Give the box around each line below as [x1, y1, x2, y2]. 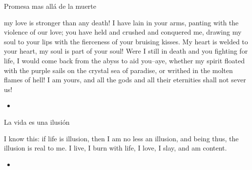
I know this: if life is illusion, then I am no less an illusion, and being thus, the [4, 133, 239, 143]
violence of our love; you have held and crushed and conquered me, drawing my [4, 27, 242, 37]
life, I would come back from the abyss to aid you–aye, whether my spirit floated [4, 55, 245, 65]
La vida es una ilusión [4, 116, 70, 127]
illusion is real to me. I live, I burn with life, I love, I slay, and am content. [4, 143, 227, 153]
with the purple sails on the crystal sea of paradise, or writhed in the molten [4, 65, 233, 75]
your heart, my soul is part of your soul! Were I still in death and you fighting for [4, 46, 248, 56]
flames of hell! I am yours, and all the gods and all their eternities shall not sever [4, 75, 246, 85]
